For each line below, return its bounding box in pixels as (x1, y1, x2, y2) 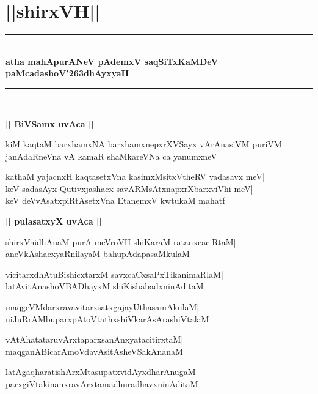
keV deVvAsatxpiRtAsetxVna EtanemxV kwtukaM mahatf (5, 194, 225, 207)
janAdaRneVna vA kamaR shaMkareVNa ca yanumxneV (5, 149, 217, 162)
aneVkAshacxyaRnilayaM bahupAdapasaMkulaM (5, 247, 190, 260)
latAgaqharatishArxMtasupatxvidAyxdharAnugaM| (5, 365, 198, 378)
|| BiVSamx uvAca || (5, 117, 94, 130)
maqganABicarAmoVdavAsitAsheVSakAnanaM (5, 344, 183, 357)
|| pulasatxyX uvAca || (5, 215, 102, 228)
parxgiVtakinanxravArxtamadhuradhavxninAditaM (5, 377, 198, 390)
